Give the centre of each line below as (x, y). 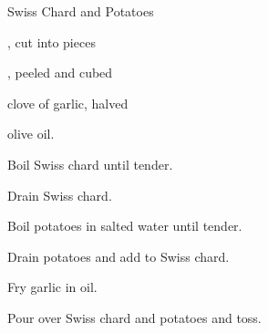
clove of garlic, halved (68, 103)
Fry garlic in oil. (52, 287)
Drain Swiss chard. (60, 195)
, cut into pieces (52, 42)
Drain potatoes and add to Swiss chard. (119, 256)
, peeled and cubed (60, 73)
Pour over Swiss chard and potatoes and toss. (134, 317)
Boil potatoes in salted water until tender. (125, 226)
